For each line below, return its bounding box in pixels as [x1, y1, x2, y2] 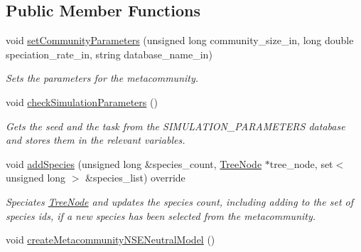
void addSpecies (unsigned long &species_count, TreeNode [6, 156, 262, 171]
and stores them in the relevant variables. [6, 132, 185, 147]
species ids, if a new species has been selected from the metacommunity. [6, 208, 316, 223]
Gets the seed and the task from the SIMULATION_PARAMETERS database [6, 118, 345, 133]
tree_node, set [269, 156, 333, 171]
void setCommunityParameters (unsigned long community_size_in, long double [6, 33, 354, 48]
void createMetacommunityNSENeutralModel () [6, 232, 215, 247]
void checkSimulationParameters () [6, 94, 158, 109]
